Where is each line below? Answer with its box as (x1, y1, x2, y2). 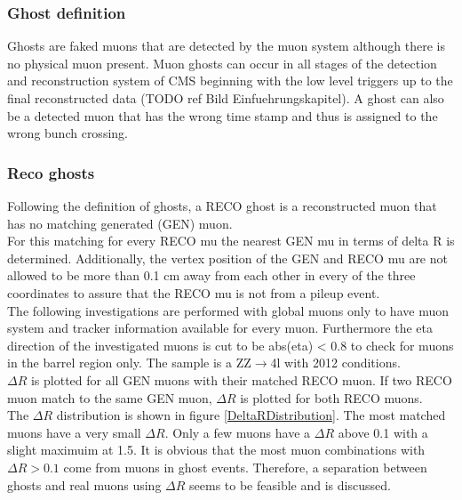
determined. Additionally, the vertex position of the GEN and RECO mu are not (7, 248, 448, 267)
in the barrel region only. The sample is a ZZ (7, 353, 251, 372)
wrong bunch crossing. (7, 124, 128, 142)
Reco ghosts (7, 161, 95, 183)
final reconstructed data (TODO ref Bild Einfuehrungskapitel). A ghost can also (7, 89, 444, 107)
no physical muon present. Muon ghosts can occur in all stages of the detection (7, 53, 437, 72)
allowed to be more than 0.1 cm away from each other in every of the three (7, 266, 416, 285)
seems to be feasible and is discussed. (189, 475, 391, 494)
